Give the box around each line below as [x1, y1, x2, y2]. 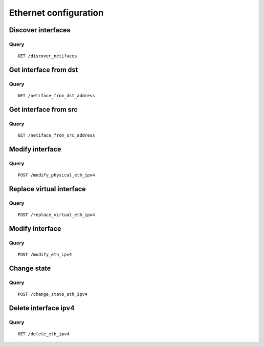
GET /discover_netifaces [18, 53, 77, 59]
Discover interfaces [9, 26, 71, 34]
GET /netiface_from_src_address [18, 132, 95, 138]
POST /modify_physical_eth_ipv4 [18, 173, 95, 178]
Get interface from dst [9, 65, 78, 74]
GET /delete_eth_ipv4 [18, 331, 69, 337]
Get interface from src [9, 105, 78, 113]
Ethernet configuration [9, 7, 104, 18]
